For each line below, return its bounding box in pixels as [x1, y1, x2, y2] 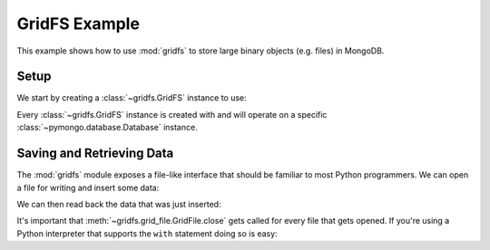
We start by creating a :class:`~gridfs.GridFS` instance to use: [16, 92, 247, 103]
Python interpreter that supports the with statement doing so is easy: [16, 227, 278, 239]
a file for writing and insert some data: [16, 182, 160, 193]
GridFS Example [16, 14, 141, 34]
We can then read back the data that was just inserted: [16, 198, 221, 209]
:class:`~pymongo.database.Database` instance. [16, 122, 199, 133]
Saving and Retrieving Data [16, 146, 174, 161]
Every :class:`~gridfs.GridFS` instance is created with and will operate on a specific [16, 109, 328, 120]
